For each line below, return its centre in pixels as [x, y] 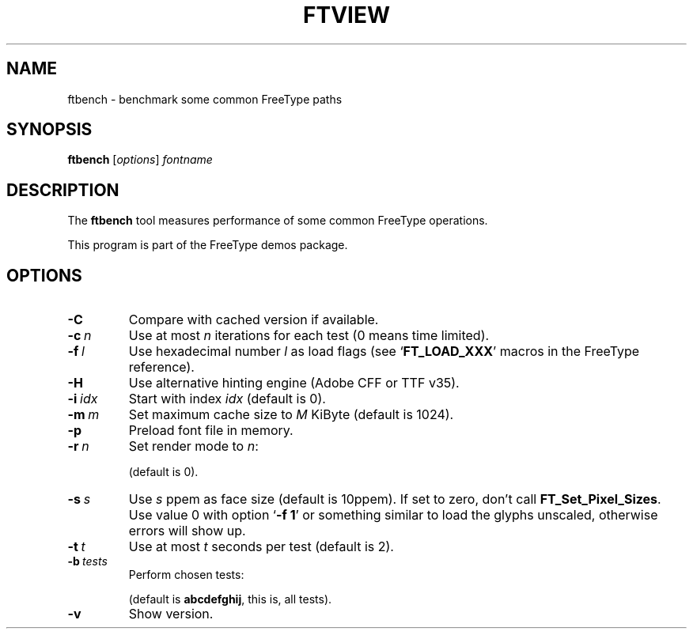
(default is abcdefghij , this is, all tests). [230, 599]
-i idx [83, 399]
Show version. [171, 614]
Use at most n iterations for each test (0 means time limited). [309, 336]
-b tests [87, 561]
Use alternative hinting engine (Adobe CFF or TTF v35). [294, 383]
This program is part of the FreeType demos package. [208, 245]
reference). [161, 367]
